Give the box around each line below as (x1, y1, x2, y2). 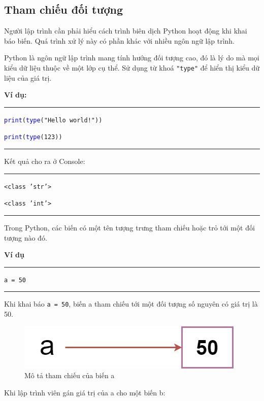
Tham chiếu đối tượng (4, 2, 123, 17)
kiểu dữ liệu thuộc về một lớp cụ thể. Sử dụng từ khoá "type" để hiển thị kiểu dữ (4, 62, 260, 73)
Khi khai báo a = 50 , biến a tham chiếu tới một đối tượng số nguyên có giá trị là (4, 298, 258, 309)
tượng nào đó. (4, 232, 47, 243)
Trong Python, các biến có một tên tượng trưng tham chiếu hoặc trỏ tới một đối (4, 222, 255, 233)
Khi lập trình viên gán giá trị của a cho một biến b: (4, 387, 166, 397)
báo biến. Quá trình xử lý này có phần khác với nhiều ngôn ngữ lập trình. (4, 35, 235, 46)
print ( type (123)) (4, 133, 62, 141)
